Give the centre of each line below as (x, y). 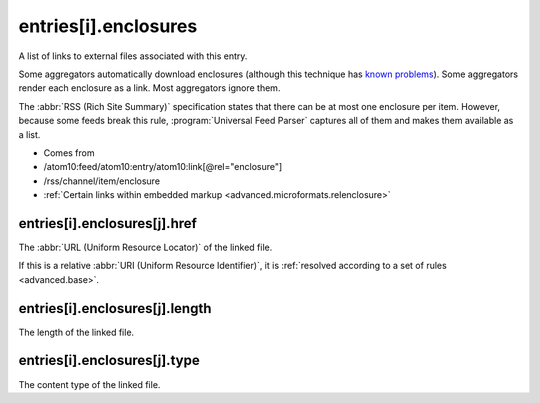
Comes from (69, 152)
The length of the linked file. (76, 332)
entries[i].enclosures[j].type (109, 360)
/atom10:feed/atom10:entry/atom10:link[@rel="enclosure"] (163, 167)
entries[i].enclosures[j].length (115, 308)
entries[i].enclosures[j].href (107, 223)
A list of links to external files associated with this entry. (133, 56)
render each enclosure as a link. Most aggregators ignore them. (149, 88)
